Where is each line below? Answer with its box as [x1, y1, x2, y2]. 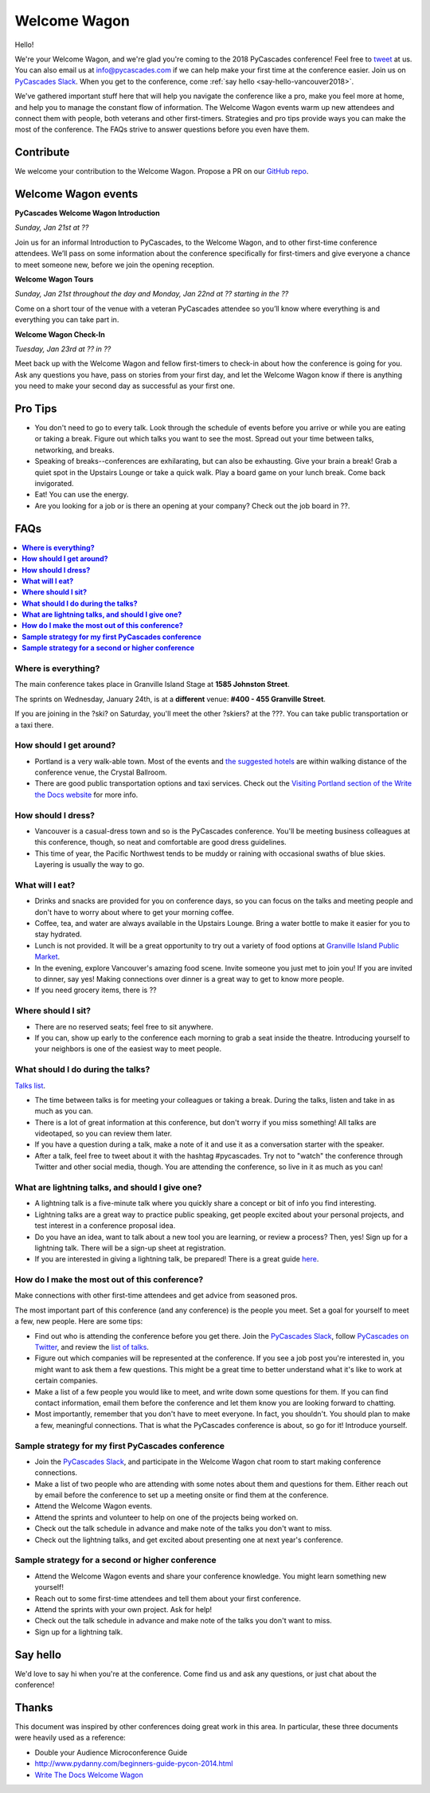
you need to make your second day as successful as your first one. [14, 381, 235, 390]
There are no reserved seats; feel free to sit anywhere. [34, 1022, 214, 1031]
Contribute [14, 146, 70, 159]
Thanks [14, 1701, 53, 1714]
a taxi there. [14, 720, 54, 729]
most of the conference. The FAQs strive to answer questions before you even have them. [14, 124, 310, 135]
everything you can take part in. [14, 315, 119, 324]
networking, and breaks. [34, 445, 115, 454]
